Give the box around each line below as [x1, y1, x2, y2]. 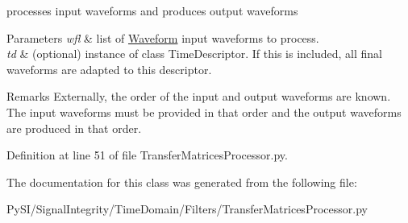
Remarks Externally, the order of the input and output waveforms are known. [6, 88, 391, 105]
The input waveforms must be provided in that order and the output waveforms [6, 103, 402, 120]
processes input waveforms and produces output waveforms [6, 2, 298, 19]
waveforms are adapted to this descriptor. [6, 60, 212, 77]
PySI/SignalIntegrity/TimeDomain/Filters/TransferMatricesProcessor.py [6, 200, 368, 217]
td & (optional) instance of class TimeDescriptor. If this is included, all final [6, 45, 382, 62]
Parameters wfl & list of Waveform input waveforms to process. [6, 29, 319, 46]
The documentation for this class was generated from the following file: [6, 173, 357, 190]
